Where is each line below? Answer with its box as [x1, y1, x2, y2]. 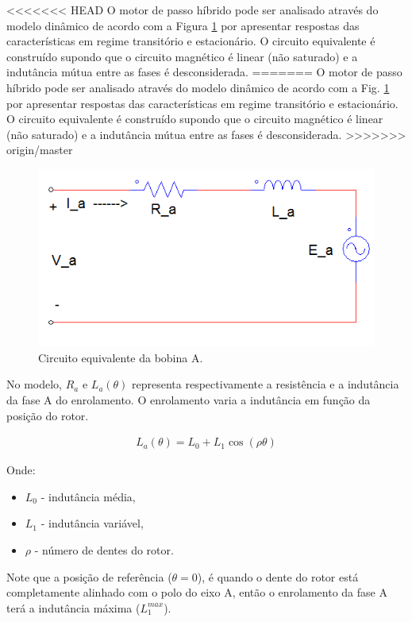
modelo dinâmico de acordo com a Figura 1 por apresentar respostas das [6, 17, 360, 33]
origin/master [6, 141, 73, 158]
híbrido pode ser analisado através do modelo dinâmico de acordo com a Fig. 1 [6, 79, 390, 95]
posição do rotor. [6, 407, 89, 423]
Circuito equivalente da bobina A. [38, 349, 203, 365]
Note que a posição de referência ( [6, 568, 172, 585]
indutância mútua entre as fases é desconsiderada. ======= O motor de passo [6, 64, 402, 80]
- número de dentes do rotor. [34, 542, 174, 558]
